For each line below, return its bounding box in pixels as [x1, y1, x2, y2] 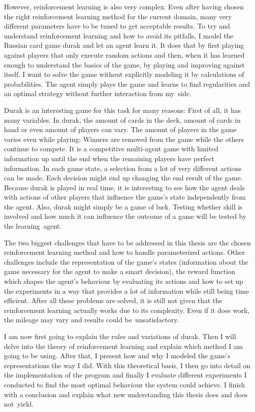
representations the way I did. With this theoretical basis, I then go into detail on [4, 360, 251, 370]
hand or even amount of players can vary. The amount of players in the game [4, 124, 237, 135]
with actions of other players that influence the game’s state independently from [4, 192, 246, 202]
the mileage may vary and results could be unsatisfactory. [4, 314, 179, 325]
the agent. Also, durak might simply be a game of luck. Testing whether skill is [4, 201, 243, 211]
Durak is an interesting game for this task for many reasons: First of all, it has [4, 104, 241, 115]
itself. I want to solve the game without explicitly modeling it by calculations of [4, 69, 244, 79]
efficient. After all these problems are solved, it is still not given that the [4, 295, 223, 306]
